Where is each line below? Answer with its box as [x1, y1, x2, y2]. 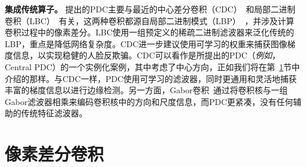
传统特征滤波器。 [21, 107, 87, 119]
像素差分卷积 [5, 142, 104, 166]
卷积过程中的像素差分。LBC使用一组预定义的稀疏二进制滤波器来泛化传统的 [5, 26, 294, 38]
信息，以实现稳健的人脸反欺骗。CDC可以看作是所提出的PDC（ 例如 [12, 49, 272, 61]
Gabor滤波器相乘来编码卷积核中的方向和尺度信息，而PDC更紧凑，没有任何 [5, 95, 293, 107]
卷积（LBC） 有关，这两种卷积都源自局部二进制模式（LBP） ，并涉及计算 [5, 14, 294, 27]
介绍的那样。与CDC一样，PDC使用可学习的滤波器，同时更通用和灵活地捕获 [5, 72, 297, 84]
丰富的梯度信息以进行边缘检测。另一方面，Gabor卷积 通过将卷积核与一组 [5, 84, 288, 96]
